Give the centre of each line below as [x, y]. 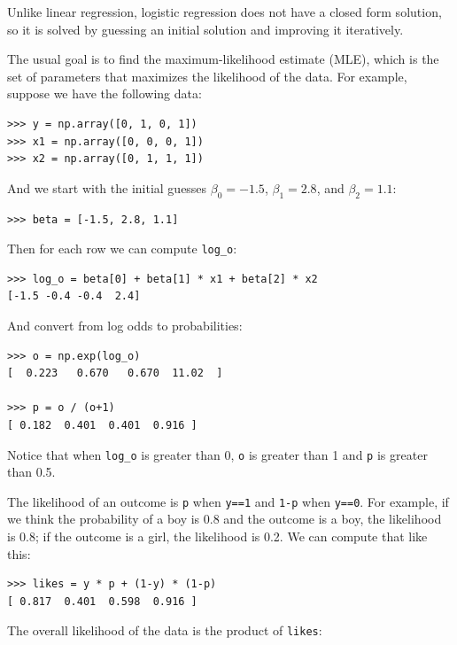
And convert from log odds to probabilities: [125, 325]
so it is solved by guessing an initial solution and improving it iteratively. [205, 29]
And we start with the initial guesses [107, 187]
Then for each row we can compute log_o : [122, 249]
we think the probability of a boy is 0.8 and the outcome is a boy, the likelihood [225, 519]
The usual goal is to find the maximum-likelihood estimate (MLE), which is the [223, 59]
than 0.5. [31, 472]
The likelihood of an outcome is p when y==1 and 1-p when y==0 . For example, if [228, 501]
